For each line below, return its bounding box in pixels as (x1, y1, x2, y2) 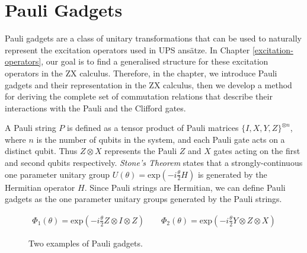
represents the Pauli (104, 145, 177, 157)
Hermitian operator (5, 181, 75, 193)
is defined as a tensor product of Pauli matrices (66, 121, 239, 134)
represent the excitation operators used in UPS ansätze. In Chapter (5, 43, 250, 56)
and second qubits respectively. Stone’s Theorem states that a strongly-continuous (5, 156, 303, 169)
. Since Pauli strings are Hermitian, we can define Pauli (84, 181, 286, 193)
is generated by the (197, 168, 267, 180)
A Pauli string (5, 121, 56, 134)
